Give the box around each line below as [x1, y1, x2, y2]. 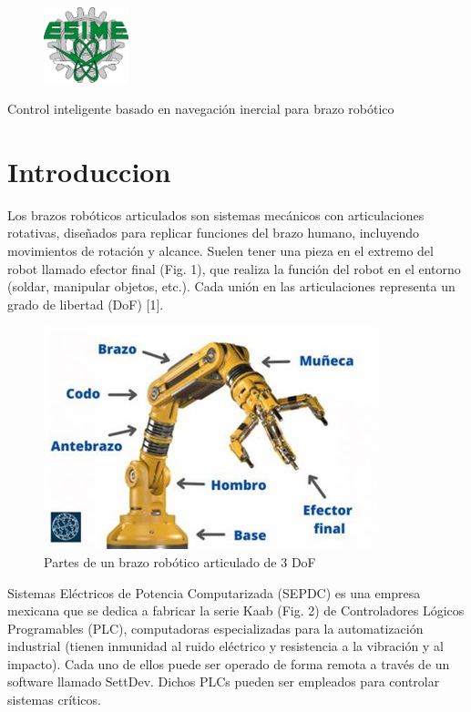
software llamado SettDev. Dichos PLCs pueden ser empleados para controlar [7, 672, 440, 691]
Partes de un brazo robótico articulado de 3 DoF [44, 552, 316, 571]
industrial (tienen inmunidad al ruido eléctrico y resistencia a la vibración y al [7, 636, 444, 656]
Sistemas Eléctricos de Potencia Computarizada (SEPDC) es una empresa [7, 583, 421, 602]
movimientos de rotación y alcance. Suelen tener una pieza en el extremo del [7, 240, 434, 259]
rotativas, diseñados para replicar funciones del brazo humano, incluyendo [7, 223, 420, 242]
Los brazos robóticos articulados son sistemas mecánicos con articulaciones [7, 205, 425, 224]
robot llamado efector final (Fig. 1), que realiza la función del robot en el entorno [7, 259, 461, 278]
